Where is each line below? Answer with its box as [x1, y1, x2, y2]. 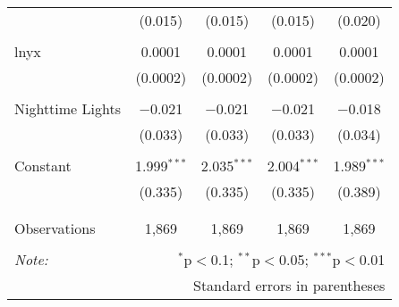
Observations [14, 218, 96, 238]
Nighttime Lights [14, 98, 121, 119]
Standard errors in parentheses [193, 275, 386, 295]
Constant [14, 155, 72, 176]
